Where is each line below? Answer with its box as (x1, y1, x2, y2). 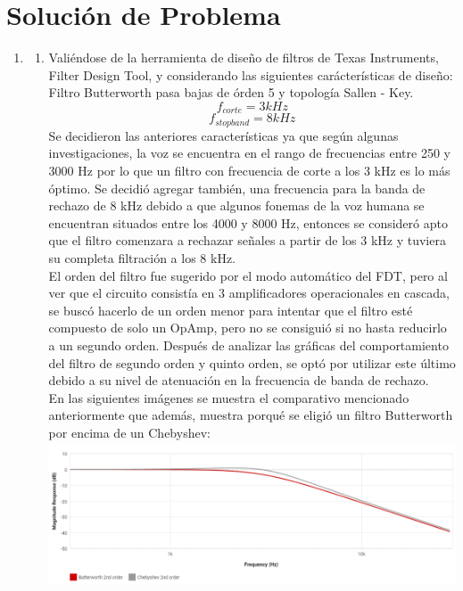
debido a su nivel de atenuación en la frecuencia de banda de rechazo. (48, 371, 429, 390)
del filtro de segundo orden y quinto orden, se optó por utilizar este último (48, 353, 456, 372)
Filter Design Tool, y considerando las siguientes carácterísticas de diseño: (48, 65, 453, 84)
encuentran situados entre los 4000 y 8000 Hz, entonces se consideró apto (48, 213, 448, 232)
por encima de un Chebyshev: (48, 423, 211, 441)
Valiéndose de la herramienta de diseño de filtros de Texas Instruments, (48, 48, 439, 67)
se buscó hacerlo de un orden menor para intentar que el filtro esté (48, 300, 413, 319)
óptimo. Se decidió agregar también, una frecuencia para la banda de (48, 178, 426, 197)
